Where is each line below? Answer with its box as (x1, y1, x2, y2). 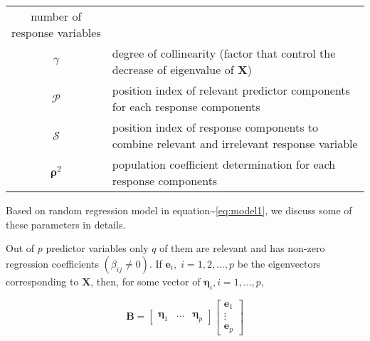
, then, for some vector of (90, 273, 201, 288)
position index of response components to (112, 119, 319, 135)
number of (31, 8, 82, 24)
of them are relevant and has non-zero (159, 241, 325, 256)
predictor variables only (46, 241, 149, 256)
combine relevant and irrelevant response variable (112, 135, 358, 152)
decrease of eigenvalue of (112, 61, 234, 78)
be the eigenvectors (237, 256, 321, 271)
